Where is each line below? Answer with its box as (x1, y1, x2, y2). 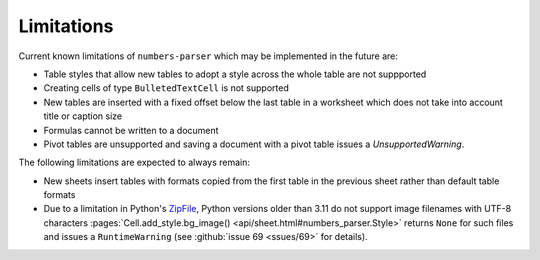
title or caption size (43, 110, 123, 122)
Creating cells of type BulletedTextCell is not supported (43, 82, 289, 94)
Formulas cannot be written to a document (43, 124, 219, 136)
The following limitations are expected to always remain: (18, 156, 250, 169)
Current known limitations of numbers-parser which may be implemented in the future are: (18, 50, 399, 62)
